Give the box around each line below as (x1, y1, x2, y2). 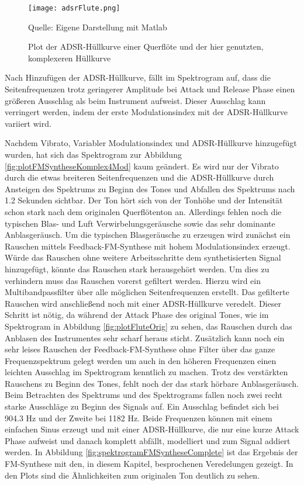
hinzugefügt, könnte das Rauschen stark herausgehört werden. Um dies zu (5, 262, 270, 275)
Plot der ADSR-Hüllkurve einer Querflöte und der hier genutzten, (28, 40, 264, 53)
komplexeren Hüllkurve (28, 51, 111, 64)
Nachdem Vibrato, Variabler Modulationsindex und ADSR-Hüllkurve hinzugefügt (5, 137, 297, 149)
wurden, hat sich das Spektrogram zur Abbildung (5, 148, 182, 160)
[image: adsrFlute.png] (28, 4, 120, 12)
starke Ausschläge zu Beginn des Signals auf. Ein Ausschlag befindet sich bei (5, 400, 279, 413)
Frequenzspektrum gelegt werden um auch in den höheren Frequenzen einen (5, 354, 277, 366)
